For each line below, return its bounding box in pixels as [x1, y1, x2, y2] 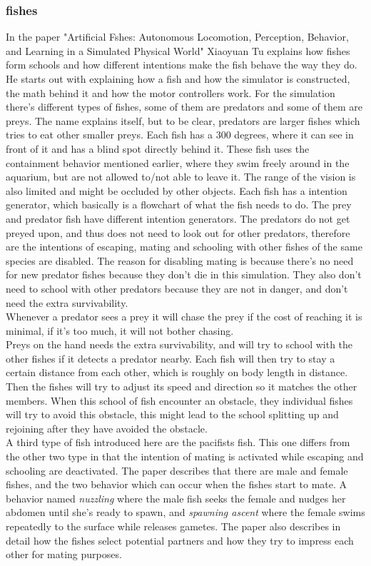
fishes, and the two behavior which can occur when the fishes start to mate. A [6, 477, 347, 492]
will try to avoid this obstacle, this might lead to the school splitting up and [6, 407, 339, 422]
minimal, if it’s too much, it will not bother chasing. [6, 323, 234, 338]
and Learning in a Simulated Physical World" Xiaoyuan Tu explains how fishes [6, 43, 350, 58]
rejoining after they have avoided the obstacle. [6, 420, 208, 435]
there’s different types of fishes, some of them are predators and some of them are [6, 99, 363, 114]
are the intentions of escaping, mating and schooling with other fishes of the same [6, 239, 362, 254]
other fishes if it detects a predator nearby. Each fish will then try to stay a [6, 350, 335, 365]
